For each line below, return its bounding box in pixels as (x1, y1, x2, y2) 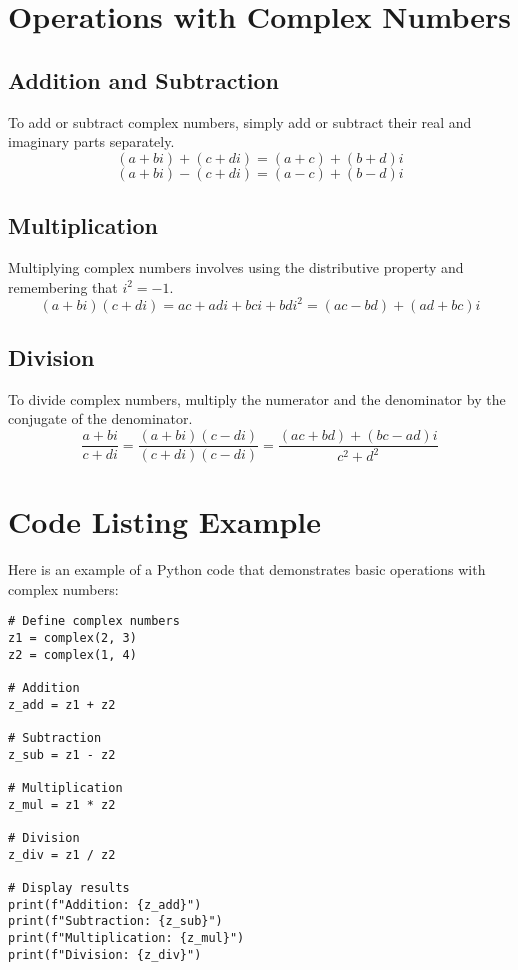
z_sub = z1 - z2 (8, 747, 116, 762)
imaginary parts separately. (8, 131, 175, 152)
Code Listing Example (8, 501, 322, 542)
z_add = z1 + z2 (8, 697, 116, 712)
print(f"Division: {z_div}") (8, 947, 202, 962)
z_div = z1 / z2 (8, 847, 116, 862)
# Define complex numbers (8, 614, 180, 629)
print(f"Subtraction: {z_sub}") (8, 914, 223, 929)
